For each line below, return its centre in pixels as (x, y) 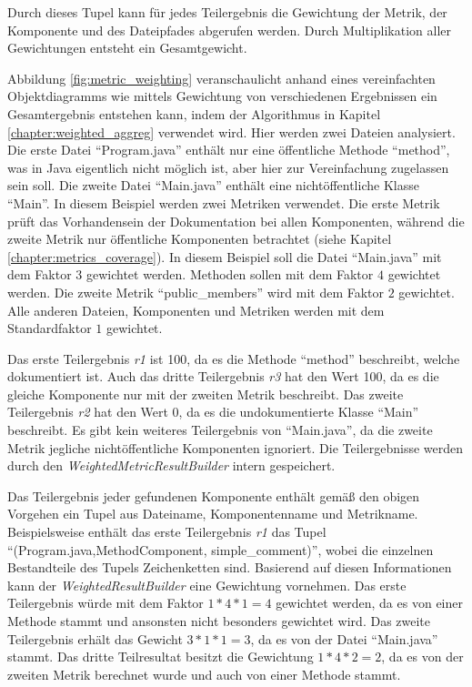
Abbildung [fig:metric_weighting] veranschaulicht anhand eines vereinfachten (221, 78)
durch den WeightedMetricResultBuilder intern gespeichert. (171, 465)
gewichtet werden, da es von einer (369, 603)
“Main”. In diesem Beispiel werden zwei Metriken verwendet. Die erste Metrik (224, 202)
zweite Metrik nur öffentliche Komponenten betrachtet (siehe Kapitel (200, 239)
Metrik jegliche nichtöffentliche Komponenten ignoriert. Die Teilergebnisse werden (236, 447)
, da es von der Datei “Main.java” (344, 638)
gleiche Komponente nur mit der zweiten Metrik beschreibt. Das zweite (206, 394)
